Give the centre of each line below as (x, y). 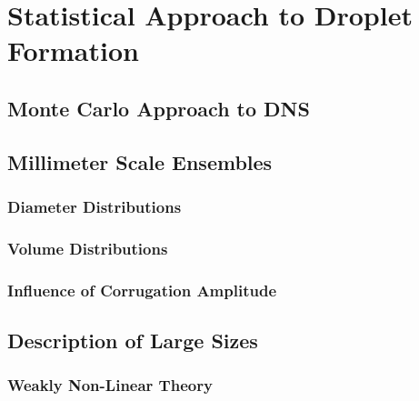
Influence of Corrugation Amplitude (142, 290)
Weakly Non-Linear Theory (110, 385)
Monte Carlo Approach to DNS (159, 108)
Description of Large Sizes (133, 341)
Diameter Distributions (95, 207)
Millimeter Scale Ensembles (140, 161)
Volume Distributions (88, 248)
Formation (73, 50)
